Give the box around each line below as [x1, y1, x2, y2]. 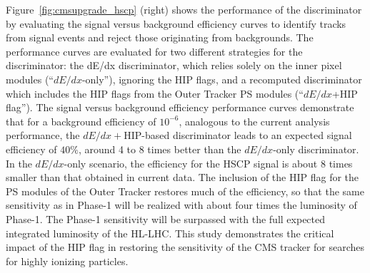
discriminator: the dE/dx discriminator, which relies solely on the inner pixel [6, 58, 342, 73]
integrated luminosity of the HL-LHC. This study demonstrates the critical [6, 225, 334, 240]
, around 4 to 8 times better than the [78, 141, 241, 156]
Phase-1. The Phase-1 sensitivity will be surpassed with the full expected [6, 211, 326, 226]
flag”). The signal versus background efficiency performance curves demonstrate [6, 100, 354, 115]
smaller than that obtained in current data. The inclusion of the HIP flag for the [6, 170, 359, 185]
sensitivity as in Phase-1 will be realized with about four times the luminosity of [6, 197, 357, 212]
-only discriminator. [273, 141, 359, 156]
